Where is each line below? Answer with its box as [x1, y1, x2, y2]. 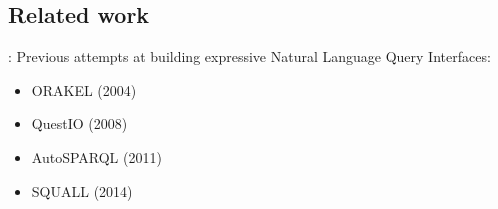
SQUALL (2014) [31, 180, 133, 201]
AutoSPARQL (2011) [31, 146, 162, 167]
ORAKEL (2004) [31, 79, 137, 100]
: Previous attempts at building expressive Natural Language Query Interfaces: [8, 46, 491, 67]
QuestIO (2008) [31, 113, 128, 134]
